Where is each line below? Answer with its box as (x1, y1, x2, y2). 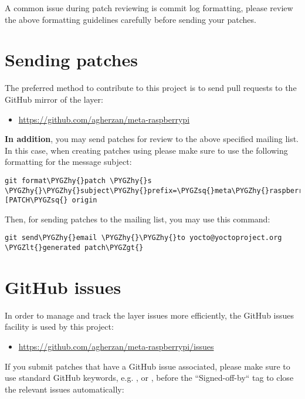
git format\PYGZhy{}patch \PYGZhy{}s (5, 176, 152, 185)
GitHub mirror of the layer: (5, 93, 103, 105)
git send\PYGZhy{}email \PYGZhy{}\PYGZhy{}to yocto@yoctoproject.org (5, 234, 282, 242)
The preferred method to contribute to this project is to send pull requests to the (5, 82, 297, 94)
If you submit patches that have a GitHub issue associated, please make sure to (5, 360, 290, 372)
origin (72, 196, 97, 205)
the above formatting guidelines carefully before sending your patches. (5, 13, 256, 25)
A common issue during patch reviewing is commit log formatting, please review (5, 2, 293, 13)
